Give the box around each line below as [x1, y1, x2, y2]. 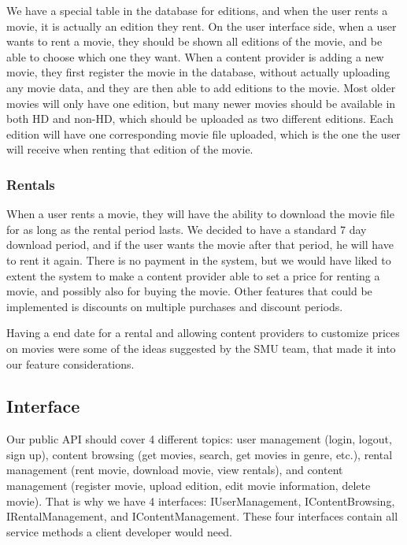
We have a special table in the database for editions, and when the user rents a [6, 2, 388, 18]
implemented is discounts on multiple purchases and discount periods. [6, 298, 343, 314]
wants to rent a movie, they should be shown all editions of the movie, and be [6, 33, 383, 50]
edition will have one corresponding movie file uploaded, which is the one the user [6, 125, 401, 142]
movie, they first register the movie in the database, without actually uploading [6, 64, 390, 80]
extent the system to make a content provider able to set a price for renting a [6, 267, 380, 284]
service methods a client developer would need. [6, 523, 232, 539]
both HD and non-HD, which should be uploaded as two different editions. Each [6, 110, 394, 127]
